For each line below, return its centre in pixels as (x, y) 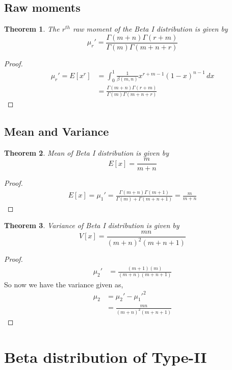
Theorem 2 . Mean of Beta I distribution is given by (87, 152)
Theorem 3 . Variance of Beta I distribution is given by (92, 225)
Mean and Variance (57, 131)
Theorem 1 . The (32, 29)
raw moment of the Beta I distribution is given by (150, 29)
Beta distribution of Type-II (106, 356)
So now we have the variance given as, (64, 284)
